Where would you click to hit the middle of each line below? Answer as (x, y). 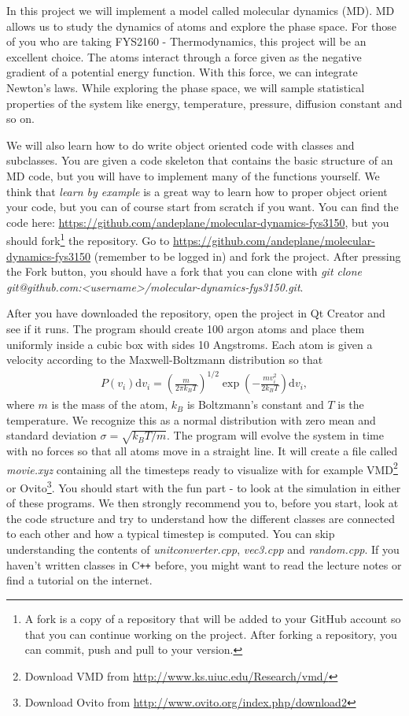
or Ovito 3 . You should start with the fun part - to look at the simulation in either (204, 486)
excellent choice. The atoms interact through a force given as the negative (184, 56)
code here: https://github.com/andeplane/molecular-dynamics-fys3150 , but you (198, 222)
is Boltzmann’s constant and (255, 404)
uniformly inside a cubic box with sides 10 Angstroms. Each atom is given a (190, 344)
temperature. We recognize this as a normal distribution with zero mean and (191, 419)
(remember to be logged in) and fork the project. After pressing (247, 256)
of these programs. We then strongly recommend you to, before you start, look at (203, 503)
